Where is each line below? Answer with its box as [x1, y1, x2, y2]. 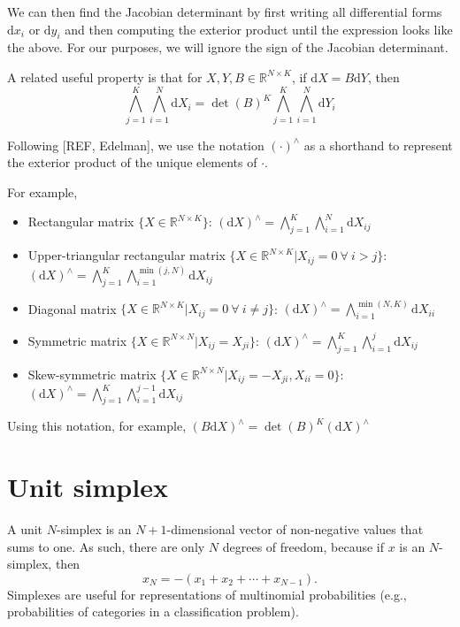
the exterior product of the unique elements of [7, 153, 257, 172]
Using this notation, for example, [7, 417, 187, 435]
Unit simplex [7, 469, 168, 505]
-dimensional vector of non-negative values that [166, 520, 424, 539]
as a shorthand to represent [303, 135, 453, 154]
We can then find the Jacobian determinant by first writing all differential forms [7, 3, 442, 20]
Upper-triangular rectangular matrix [27, 246, 226, 264]
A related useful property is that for [7, 67, 203, 86]
